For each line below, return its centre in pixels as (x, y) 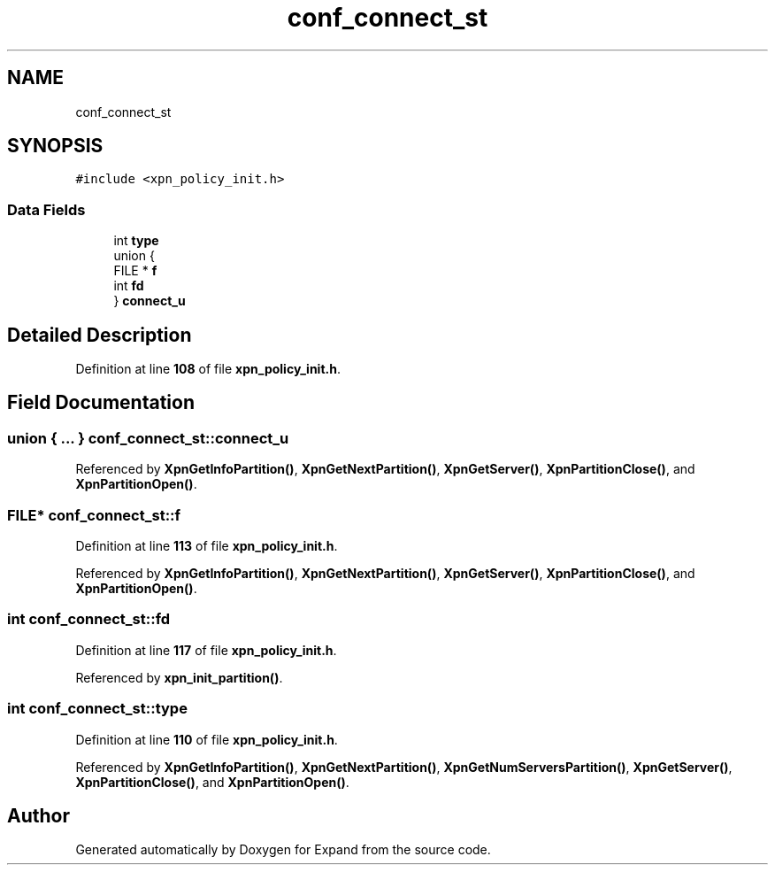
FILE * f (135, 271)
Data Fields (46, 209)
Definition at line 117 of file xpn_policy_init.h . (206, 650)
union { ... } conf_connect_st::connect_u (148, 438)
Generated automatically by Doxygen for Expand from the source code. (283, 850)
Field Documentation (101, 403)
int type (136, 241)
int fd (129, 286)
